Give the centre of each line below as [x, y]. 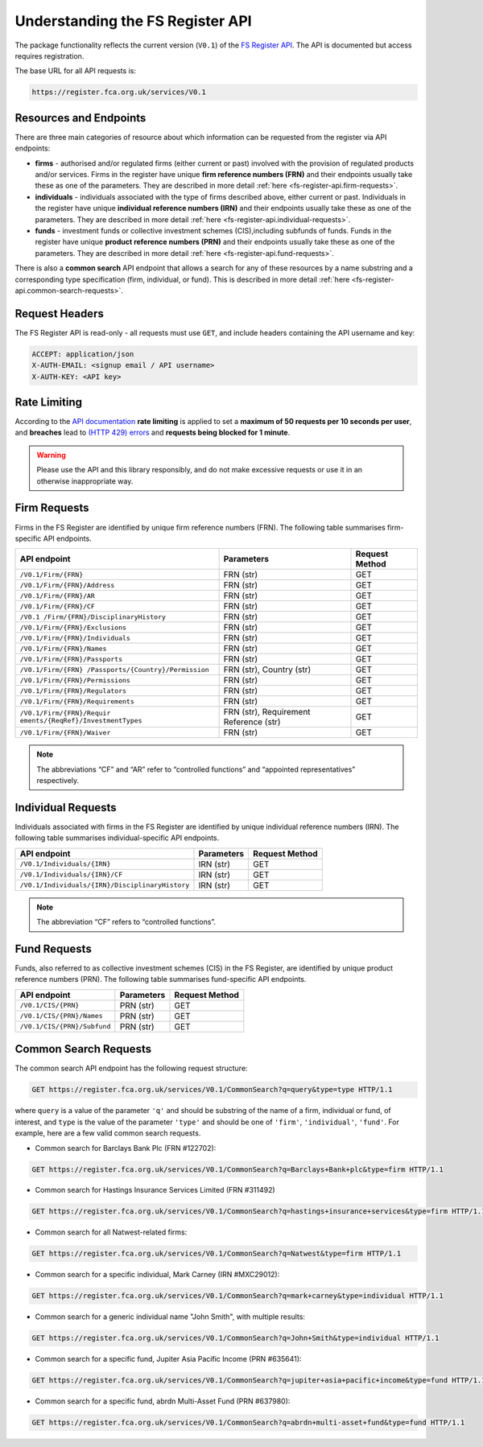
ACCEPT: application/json [83, 354]
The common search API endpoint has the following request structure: [132, 1068]
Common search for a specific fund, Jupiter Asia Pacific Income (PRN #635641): [168, 1359]
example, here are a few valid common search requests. [108, 1133]
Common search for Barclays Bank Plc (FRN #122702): [126, 1148]
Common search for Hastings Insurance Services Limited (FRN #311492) [155, 1190]
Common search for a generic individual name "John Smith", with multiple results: [170, 1317]
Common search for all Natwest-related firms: [111, 1232]
